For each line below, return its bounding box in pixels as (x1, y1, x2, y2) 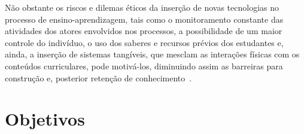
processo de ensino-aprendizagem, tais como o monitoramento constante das (5, 13, 284, 25)
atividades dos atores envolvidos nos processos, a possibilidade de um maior (5, 25, 282, 37)
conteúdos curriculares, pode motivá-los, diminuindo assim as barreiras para (5, 59, 283, 72)
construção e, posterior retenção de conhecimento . (5, 71, 192, 84)
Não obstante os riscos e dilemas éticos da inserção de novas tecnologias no (5, 1, 279, 13)
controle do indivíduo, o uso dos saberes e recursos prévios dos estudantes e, (5, 36, 284, 48)
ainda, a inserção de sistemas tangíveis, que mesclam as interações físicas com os (5, 48, 300, 60)
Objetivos (5, 106, 85, 131)
